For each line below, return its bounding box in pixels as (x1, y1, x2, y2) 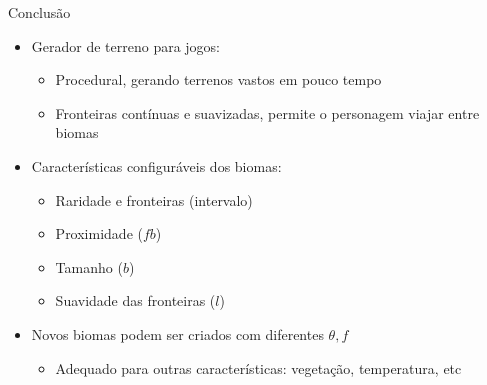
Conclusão (8, 2, 71, 22)
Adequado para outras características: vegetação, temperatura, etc (55, 357, 462, 378)
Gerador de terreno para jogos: (31, 35, 221, 56)
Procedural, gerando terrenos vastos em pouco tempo (55, 69, 382, 90)
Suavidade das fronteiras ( (55, 290, 216, 311)
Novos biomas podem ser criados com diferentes (31, 323, 324, 344)
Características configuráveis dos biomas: (31, 155, 282, 176)
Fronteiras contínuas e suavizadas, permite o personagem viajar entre (55, 102, 480, 123)
